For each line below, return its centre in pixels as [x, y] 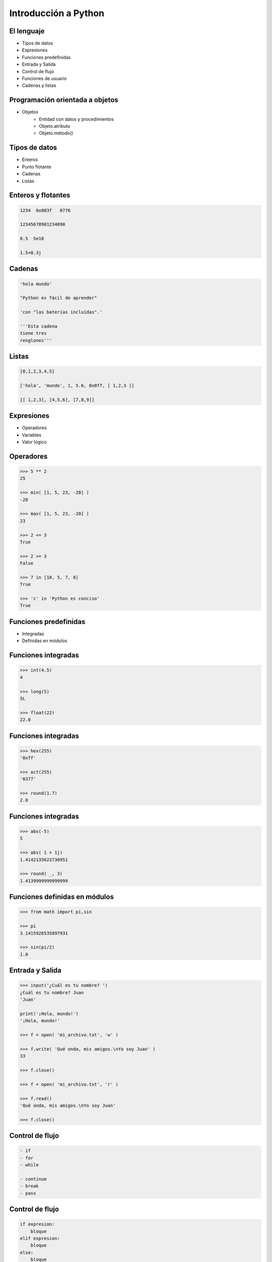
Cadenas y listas [39, 85]
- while [29, 1165]
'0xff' [28, 758]
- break [29, 1186]
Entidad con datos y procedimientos [77, 119]
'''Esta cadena [39, 326]
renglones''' [36, 340]
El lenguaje [27, 31]
